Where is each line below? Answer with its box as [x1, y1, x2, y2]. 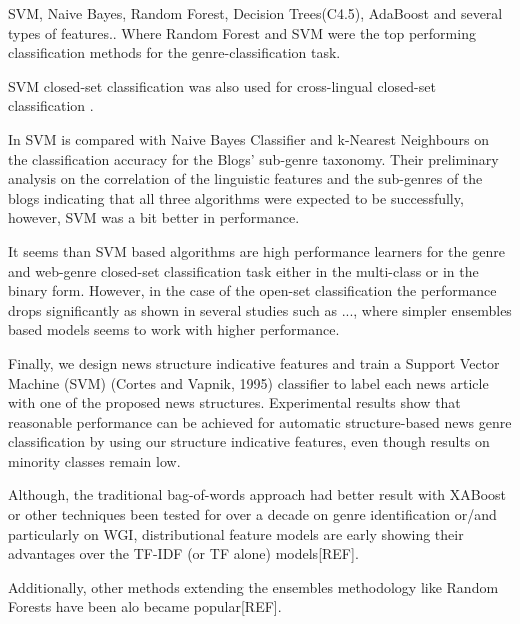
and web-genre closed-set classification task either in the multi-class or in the [8, 260, 479, 281]
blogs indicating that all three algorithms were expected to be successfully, [8, 187, 464, 208]
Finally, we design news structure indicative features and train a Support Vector [8, 352, 500, 373]
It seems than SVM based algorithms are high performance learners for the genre [8, 240, 505, 261]
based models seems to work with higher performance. [8, 319, 340, 340]
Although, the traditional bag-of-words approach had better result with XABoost [8, 484, 507, 505]
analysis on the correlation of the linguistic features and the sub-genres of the [8, 168, 483, 189]
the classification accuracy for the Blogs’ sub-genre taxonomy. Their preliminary [8, 148, 499, 169]
